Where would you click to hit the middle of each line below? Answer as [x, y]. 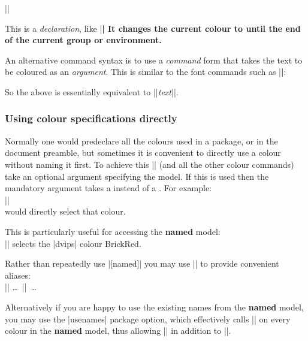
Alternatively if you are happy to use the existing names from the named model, [154, 307]
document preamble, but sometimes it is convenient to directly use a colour [143, 153]
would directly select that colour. [65, 211]
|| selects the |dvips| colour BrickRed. [73, 243]
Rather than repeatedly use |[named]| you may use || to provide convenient [142, 263]
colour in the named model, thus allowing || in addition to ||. [118, 331]
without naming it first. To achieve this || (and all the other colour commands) [150, 164]
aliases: [18, 275]
